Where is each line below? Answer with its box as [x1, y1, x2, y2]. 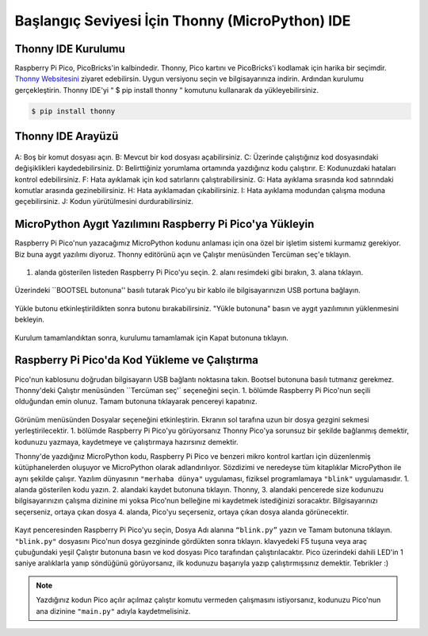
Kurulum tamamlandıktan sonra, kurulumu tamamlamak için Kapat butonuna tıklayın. [14, 333, 289, 342]
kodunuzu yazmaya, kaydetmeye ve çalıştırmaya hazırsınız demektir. [14, 437, 239, 446]
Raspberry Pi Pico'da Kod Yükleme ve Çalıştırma [14, 353, 259, 367]
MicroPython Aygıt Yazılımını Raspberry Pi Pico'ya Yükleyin [14, 218, 315, 231]
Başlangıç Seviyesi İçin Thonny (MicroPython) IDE [14, 12, 351, 29]
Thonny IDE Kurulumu [14, 42, 126, 56]
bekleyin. [14, 314, 45, 325]
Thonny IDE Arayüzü [14, 129, 119, 143]
